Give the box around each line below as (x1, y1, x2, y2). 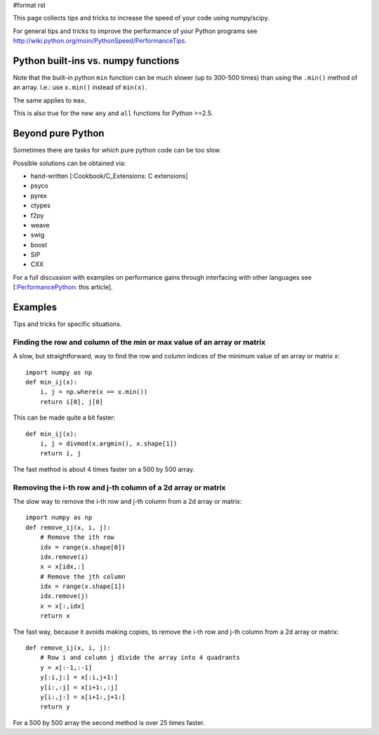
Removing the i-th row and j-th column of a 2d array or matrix (13, 482, 226, 492)
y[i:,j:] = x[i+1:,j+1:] (39, 693, 126, 701)
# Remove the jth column (39, 573, 126, 580)
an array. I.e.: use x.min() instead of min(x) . (13, 83, 147, 91)
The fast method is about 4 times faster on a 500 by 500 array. (13, 464, 195, 474)
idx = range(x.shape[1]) (39, 583, 126, 590)
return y (39, 703, 70, 711)
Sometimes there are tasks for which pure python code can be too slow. (13, 146, 221, 155)
